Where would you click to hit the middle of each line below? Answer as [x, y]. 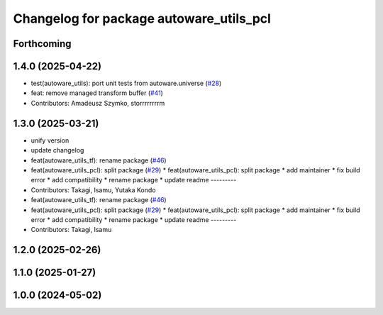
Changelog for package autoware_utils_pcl [142, 18]
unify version [50, 140]
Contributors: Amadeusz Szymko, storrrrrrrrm [98, 103]
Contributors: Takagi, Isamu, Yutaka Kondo [93, 190]
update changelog [57, 150]
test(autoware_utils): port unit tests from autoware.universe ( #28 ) [126, 83]
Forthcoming [42, 44]
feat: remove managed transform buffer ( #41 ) [97, 93]
